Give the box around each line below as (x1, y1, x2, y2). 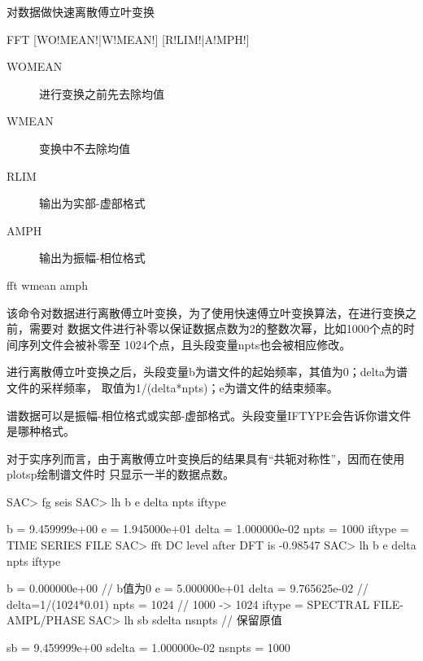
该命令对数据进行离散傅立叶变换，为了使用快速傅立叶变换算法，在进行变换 (7, 304, 405, 321)
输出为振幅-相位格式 (39, 249, 146, 266)
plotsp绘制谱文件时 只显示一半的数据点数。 (7, 466, 235, 483)
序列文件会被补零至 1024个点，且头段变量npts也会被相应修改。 (17, 335, 351, 352)
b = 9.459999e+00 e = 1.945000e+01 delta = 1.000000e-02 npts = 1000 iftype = (7, 520, 409, 537)
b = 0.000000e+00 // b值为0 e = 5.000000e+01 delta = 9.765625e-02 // (7, 580, 368, 597)
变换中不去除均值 (39, 139, 130, 156)
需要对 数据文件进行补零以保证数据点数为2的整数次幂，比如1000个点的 (28, 320, 403, 337)
